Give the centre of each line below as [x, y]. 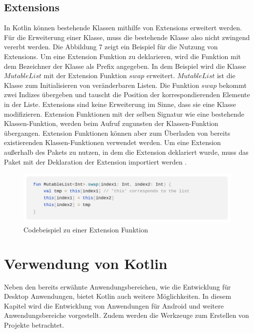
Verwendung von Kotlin [86, 263]
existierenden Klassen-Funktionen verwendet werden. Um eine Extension [113, 142]
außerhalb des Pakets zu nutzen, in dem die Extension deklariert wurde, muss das [126, 152]
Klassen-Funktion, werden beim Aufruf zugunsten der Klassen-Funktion [111, 123]
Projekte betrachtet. [34, 324]
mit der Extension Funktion [85, 75]
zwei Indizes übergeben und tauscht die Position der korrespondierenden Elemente [127, 94]
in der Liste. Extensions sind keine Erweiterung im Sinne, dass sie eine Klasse [120, 104]
